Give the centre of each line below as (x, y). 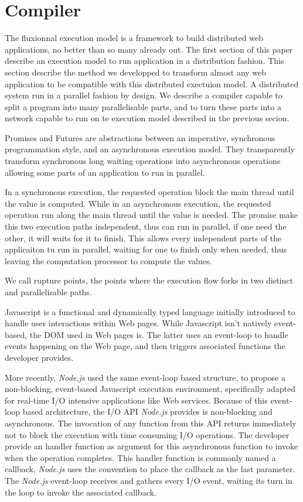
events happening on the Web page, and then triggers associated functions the (145, 346)
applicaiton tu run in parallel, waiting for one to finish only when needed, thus (146, 249)
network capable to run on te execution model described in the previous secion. (147, 118)
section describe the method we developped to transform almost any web (136, 72)
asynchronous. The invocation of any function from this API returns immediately (151, 423)
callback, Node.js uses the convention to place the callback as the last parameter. (150, 469)
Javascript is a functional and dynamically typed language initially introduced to (150, 311)
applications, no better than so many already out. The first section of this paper (149, 49)
